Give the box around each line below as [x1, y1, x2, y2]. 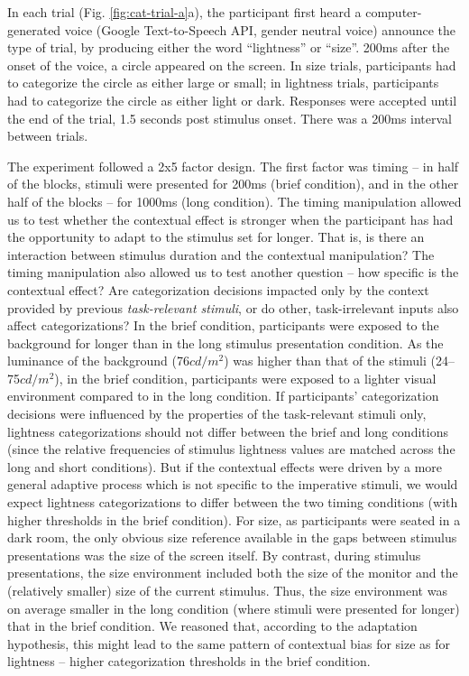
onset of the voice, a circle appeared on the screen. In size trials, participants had [7, 55, 456, 74]
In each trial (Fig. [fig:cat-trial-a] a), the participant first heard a [7, 3, 362, 21]
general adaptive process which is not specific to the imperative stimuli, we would [7, 475, 458, 494]
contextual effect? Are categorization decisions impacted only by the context [7, 280, 429, 299]
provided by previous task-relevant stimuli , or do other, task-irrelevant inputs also [7, 298, 459, 317]
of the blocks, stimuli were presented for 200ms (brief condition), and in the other [7, 174, 459, 193]
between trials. [7, 126, 88, 145]
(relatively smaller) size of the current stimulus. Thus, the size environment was [7, 581, 447, 599]
